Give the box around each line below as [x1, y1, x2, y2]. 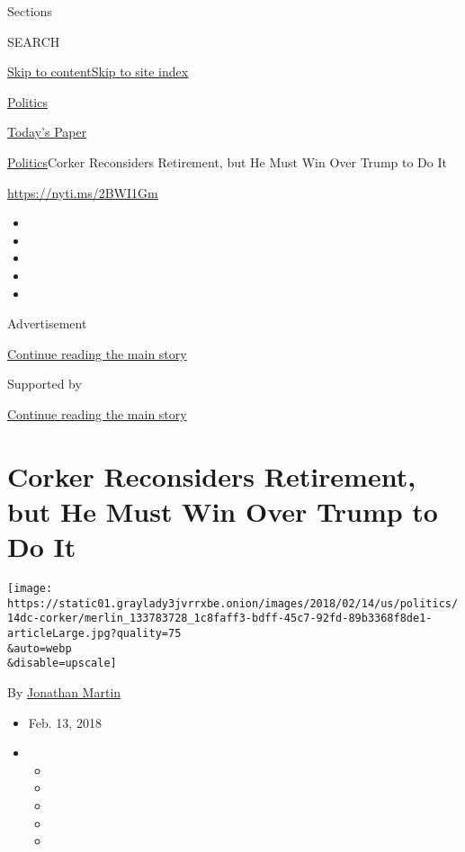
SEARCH [7, 31, 60, 50]
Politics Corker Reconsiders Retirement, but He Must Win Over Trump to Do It [7, 152, 447, 171]
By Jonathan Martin [7, 682, 121, 701]
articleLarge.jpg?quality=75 [7, 626, 182, 640]
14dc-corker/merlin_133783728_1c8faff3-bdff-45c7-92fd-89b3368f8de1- [7, 612, 433, 625]
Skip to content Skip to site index [7, 62, 189, 81]
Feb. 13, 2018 [28, 713, 102, 731]
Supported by [7, 374, 82, 393]
